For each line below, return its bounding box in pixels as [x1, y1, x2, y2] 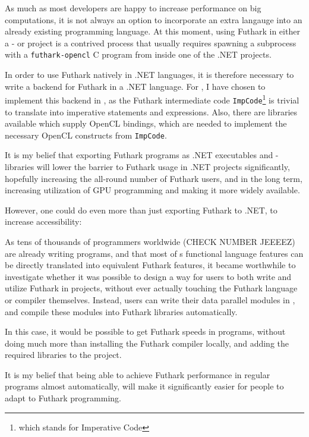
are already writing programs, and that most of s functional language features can [5, 247, 304, 259]
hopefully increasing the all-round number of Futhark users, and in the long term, [5, 172, 302, 184]
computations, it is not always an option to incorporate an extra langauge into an [5, 13, 302, 26]
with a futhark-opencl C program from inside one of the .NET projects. [5, 48, 272, 61]
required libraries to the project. [5, 348, 122, 361]
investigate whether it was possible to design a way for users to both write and [5, 270, 292, 282]
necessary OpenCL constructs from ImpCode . [5, 128, 167, 141]
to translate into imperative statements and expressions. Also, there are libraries [5, 105, 298, 118]
